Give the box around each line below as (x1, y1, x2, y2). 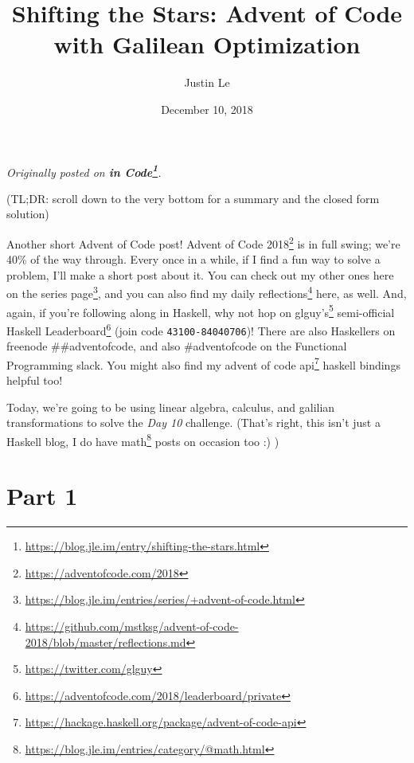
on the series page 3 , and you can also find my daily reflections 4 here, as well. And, (6, 283, 407, 302)
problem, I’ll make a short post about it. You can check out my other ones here (6, 266, 394, 283)
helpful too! (6, 372, 63, 389)
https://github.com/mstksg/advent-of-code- (25, 617, 239, 634)
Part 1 (6, 479, 78, 512)
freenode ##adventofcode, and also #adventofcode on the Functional (6, 338, 347, 354)
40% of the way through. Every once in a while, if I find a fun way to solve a (6, 251, 381, 268)
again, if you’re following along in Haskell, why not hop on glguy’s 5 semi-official (6, 301, 395, 320)
